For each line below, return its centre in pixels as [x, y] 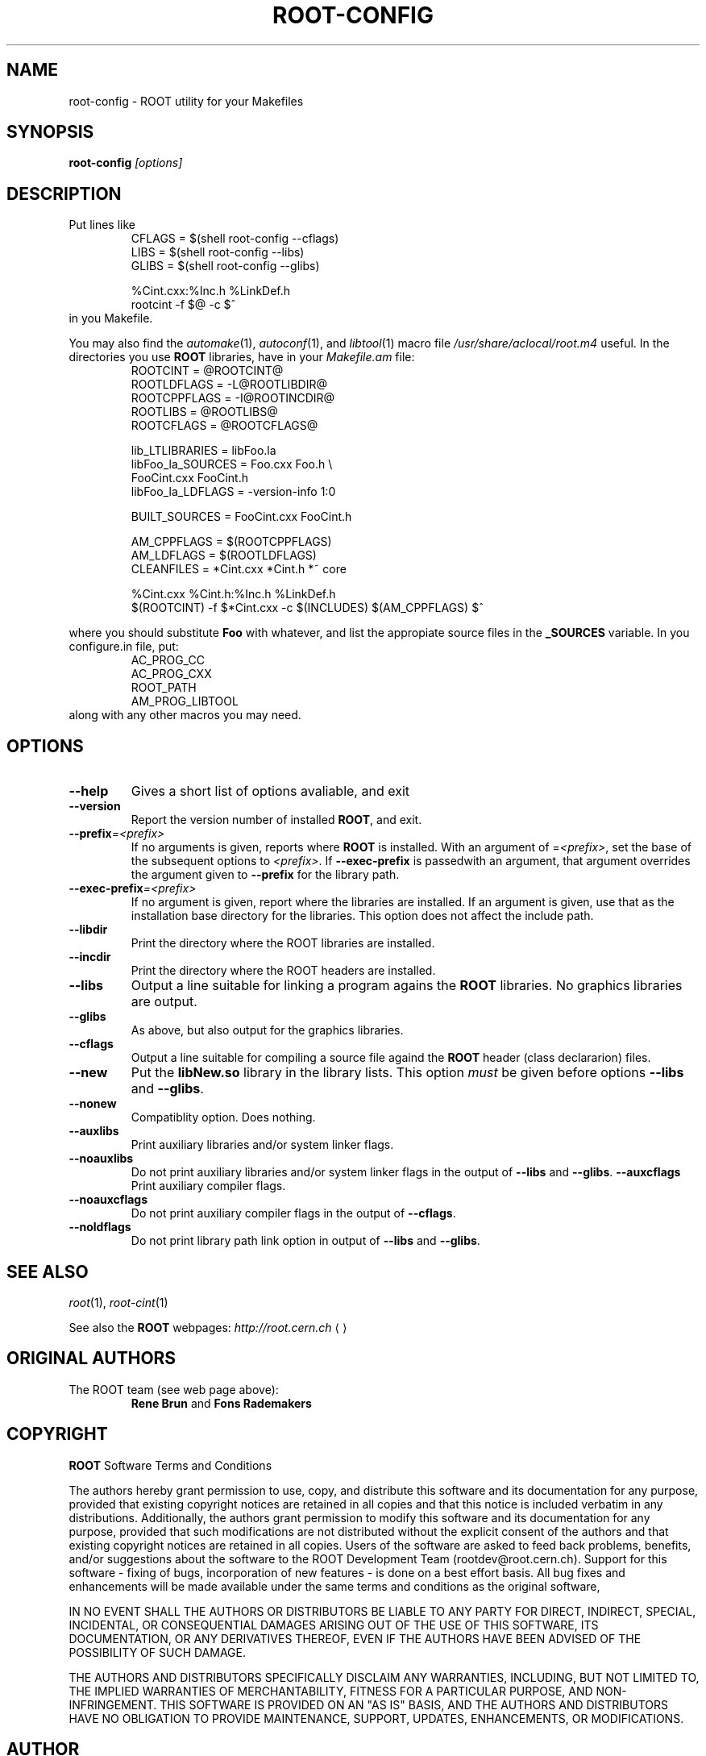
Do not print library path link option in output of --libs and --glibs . [305, 1241]
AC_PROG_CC [168, 660]
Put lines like [102, 225]
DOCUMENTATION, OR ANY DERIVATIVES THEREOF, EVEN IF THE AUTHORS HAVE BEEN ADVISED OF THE [355, 1638]
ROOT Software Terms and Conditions [170, 1465]
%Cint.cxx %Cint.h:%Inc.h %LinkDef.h [233, 594]
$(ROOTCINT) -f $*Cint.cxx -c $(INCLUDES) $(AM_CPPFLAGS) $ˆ [307, 608]
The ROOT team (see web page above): [174, 1389]
